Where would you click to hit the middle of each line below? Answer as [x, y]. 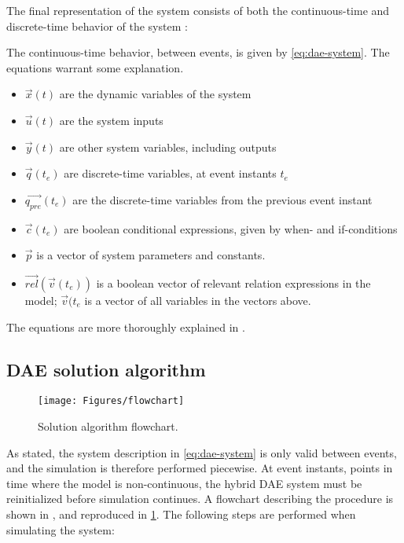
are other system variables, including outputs [168, 147]
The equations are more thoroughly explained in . [126, 327]
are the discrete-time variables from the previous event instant [222, 199]
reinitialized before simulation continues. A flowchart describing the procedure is [200, 499]
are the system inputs [111, 120]
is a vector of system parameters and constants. [151, 255]
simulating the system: [61, 529]
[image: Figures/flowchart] [111, 401]
